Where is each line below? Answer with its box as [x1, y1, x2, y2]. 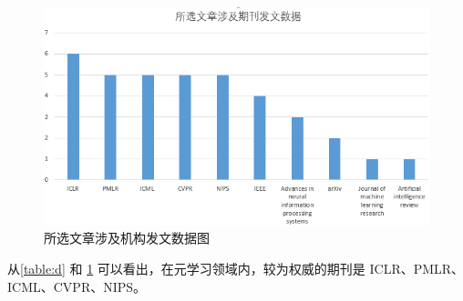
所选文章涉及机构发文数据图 [44, 228, 210, 247]
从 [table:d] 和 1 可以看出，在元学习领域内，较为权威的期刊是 [7, 258, 365, 277]
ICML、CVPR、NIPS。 [7, 276, 147, 296]
